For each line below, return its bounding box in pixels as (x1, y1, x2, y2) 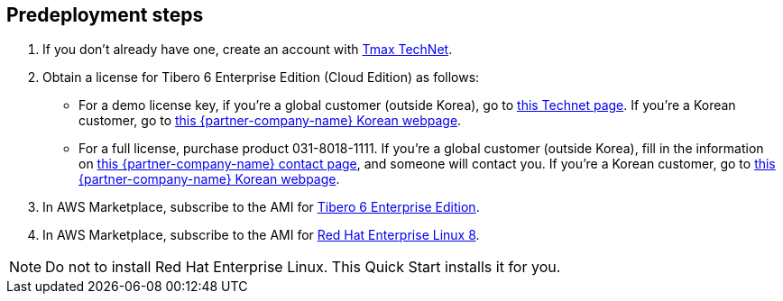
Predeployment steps (6, 4, 204, 26)
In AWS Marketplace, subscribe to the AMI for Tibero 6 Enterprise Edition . (42, 199, 480, 215)
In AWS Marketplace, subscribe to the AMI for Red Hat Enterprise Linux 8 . (42, 227, 480, 243)
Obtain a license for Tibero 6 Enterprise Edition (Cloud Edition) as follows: (42, 69, 480, 86)
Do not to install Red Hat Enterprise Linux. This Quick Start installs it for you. (45, 258, 561, 277)
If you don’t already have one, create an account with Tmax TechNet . (42, 41, 453, 58)
